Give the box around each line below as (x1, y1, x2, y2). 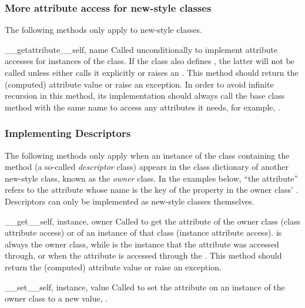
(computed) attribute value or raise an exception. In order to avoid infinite (5, 78, 274, 90)
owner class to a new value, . (5, 292, 108, 304)
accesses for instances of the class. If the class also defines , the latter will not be (5, 55, 294, 67)
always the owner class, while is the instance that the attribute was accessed (5, 237, 279, 250)
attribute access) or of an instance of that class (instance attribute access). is (5, 226, 282, 239)
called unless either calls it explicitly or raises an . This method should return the (5, 66, 299, 78)
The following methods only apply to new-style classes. (5, 24, 202, 36)
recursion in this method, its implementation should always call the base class (5, 89, 285, 102)
